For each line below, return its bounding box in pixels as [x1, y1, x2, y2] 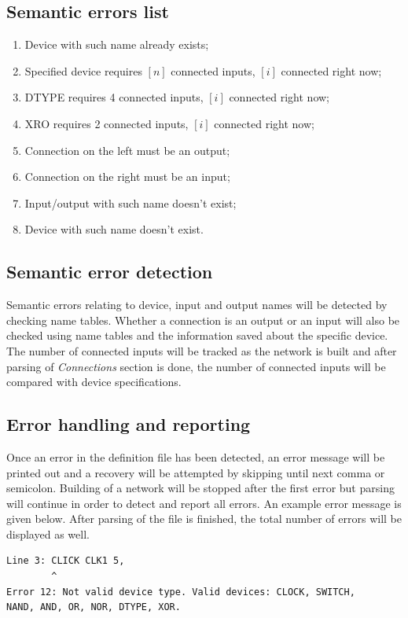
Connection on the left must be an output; [24, 142, 230, 158]
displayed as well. [6, 525, 90, 542]
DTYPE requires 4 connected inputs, [24, 89, 204, 105]
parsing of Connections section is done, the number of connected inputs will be [6, 358, 386, 374]
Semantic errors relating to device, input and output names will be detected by [6, 296, 388, 313]
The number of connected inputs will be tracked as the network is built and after [6, 342, 397, 359]
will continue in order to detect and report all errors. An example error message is [6, 495, 402, 511]
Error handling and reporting [6, 412, 251, 436]
